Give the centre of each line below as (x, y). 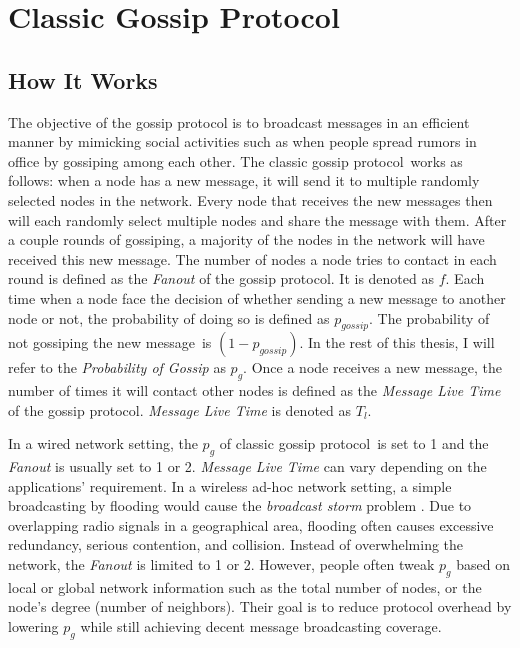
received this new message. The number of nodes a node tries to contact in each (252, 258)
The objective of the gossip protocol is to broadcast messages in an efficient (239, 121)
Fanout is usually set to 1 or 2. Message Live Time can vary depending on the (247, 466)
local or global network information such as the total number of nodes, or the (245, 586)
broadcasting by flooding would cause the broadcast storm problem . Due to (240, 505)
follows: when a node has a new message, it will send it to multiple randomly (244, 180)
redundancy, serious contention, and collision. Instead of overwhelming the (236, 544)
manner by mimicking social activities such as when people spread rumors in (242, 141)
